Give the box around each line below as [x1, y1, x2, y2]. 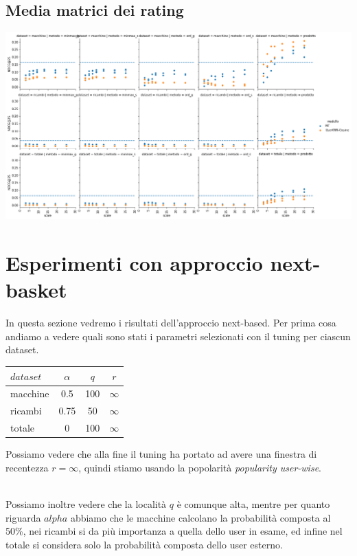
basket [5, 276, 67, 304]
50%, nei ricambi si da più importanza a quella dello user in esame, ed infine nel [5, 524, 343, 538]
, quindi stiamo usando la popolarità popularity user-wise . [78, 460, 321, 474]
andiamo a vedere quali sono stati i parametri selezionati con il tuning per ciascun [5, 329, 351, 343]
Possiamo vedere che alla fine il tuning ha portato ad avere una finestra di [5, 447, 317, 461]
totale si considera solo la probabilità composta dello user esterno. [5, 537, 283, 551]
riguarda [5, 510, 41, 524]
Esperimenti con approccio [5, 249, 263, 277]
